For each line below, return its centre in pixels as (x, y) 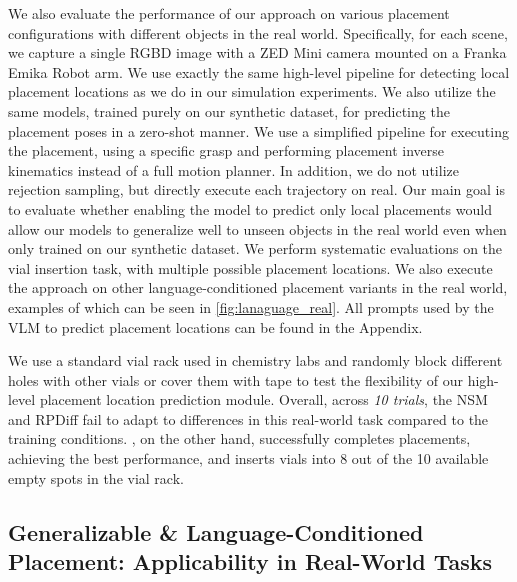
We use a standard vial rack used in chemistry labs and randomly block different (255, 360)
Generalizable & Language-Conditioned (216, 531)
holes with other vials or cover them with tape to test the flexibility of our (235, 379)
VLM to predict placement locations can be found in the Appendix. (215, 326)
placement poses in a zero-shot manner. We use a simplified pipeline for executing (258, 130)
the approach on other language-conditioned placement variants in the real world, (258, 287)
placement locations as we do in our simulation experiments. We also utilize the (252, 91)
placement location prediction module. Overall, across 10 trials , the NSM (263, 399)
